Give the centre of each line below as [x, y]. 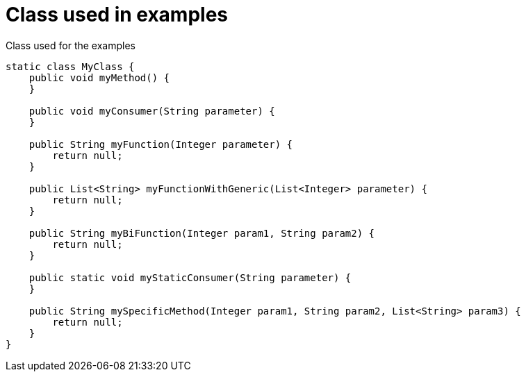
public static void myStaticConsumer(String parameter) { [190, 277]
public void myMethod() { [99, 77]
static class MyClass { [70, 66]
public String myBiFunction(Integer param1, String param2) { [202, 233]
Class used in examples [117, 15]
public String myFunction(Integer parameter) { [161, 144]
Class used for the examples [71, 45]
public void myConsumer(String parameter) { [152, 111]
